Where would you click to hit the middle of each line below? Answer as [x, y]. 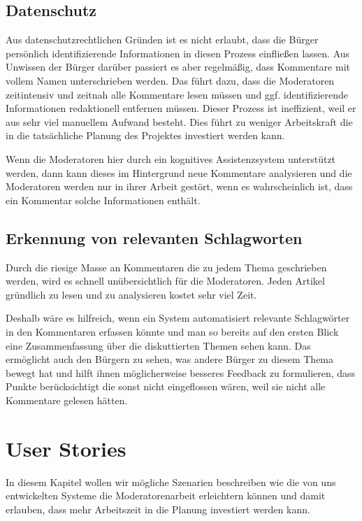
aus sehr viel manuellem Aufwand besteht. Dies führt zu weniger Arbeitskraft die [179, 121]
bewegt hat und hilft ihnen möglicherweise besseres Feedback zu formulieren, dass [181, 372]
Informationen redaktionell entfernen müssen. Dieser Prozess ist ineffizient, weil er [181, 108]
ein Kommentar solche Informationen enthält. [103, 200]
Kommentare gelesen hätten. [67, 400]
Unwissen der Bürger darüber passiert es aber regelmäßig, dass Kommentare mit [178, 67]
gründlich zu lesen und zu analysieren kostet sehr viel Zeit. [131, 294]
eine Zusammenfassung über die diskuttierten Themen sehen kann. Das [158, 345]
